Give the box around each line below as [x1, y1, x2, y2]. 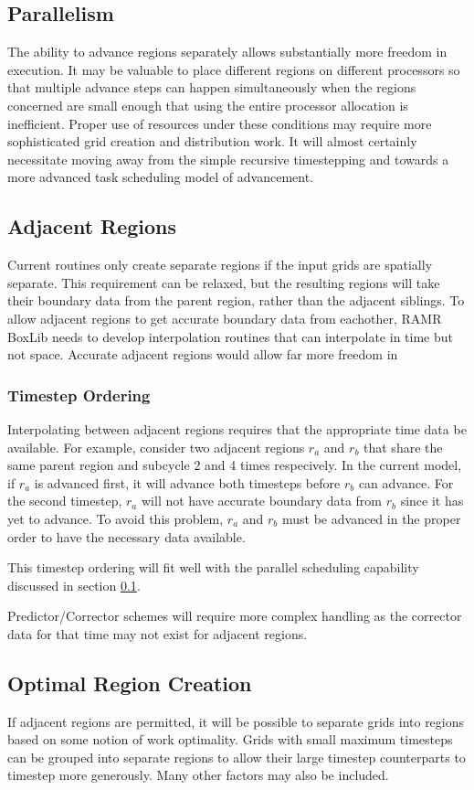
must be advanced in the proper [282, 508, 461, 528]
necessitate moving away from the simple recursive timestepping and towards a [7, 149, 449, 168]
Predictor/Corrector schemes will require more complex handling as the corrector [7, 606, 462, 625]
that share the [363, 437, 443, 456]
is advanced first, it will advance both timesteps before [34, 473, 341, 492]
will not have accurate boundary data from [141, 491, 383, 510]
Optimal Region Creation [7, 668, 252, 697]
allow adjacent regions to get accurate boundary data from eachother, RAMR [7, 308, 442, 327]
